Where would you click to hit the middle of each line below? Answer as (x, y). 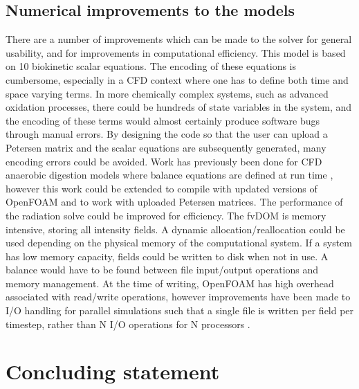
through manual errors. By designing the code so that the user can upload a (167, 134)
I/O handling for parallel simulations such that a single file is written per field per (180, 310)
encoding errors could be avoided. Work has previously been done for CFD (164, 161)
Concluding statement (113, 371)
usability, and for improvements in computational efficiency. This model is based (176, 52)
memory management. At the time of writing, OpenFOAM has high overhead (170, 283)
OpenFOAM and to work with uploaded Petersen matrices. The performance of (174, 202)
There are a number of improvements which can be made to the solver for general (179, 39)
